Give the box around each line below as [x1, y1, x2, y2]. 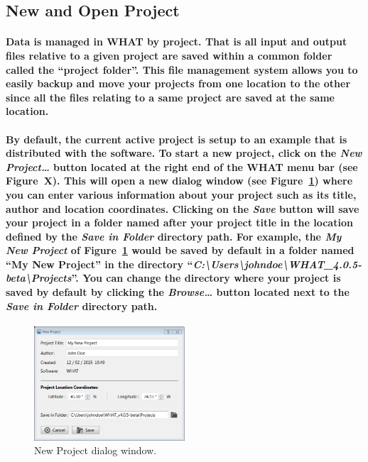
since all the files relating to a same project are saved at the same [6, 89, 335, 104]
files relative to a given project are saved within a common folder [6, 48, 332, 62]
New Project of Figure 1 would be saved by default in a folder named [6, 243, 355, 258]
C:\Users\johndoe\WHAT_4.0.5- [193, 256, 362, 271]
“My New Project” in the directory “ [6, 256, 193, 271]
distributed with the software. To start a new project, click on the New [6, 145, 362, 160]
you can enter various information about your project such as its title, [6, 187, 357, 202]
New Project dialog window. [34, 443, 157, 458]
